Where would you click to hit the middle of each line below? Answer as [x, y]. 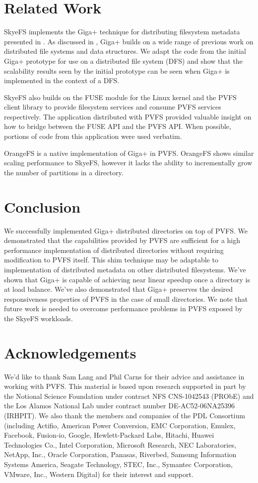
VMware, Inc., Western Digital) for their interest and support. [99, 474]
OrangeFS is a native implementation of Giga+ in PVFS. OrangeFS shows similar [129, 153]
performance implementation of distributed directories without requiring [114, 250]
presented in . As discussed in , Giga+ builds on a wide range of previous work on [129, 41]
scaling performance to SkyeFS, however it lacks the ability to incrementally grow [128, 163]
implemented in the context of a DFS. [62, 80]
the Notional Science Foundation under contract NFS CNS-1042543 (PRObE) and [129, 396]
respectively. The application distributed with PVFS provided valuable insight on [128, 116]
